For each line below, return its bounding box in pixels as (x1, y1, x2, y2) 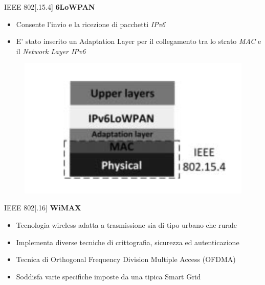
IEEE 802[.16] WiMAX (4, 202, 81, 213)
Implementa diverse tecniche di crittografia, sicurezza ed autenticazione (16, 236, 239, 247)
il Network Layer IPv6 (16, 45, 86, 56)
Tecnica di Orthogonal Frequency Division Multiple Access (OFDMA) (16, 254, 236, 265)
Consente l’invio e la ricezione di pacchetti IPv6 (16, 18, 166, 29)
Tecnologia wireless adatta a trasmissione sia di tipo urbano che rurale (16, 219, 237, 230)
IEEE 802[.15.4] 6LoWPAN (4, 2, 95, 12)
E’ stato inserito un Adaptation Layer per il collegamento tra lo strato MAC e (16, 36, 261, 46)
